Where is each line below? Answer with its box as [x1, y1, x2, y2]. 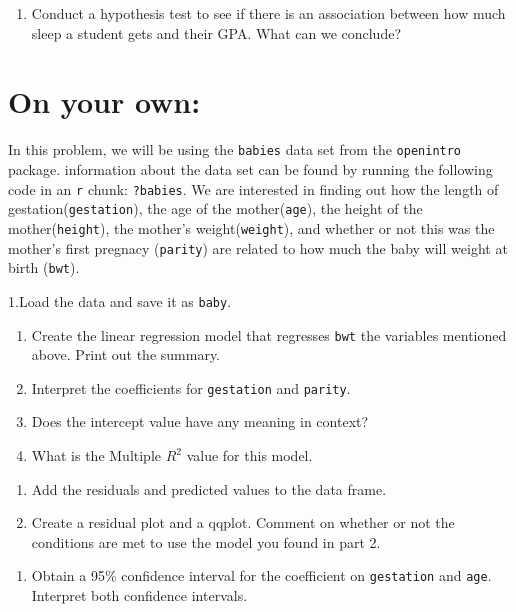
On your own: [8, 81, 201, 122]
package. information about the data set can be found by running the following [8, 158, 493, 179]
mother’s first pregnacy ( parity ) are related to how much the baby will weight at [8, 237, 508, 258]
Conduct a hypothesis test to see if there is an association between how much [31, 3, 506, 23]
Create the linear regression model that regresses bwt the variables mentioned [31, 324, 507, 345]
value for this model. [186, 445, 313, 465]
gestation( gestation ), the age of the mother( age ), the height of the [8, 198, 423, 219]
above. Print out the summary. [31, 344, 220, 365]
